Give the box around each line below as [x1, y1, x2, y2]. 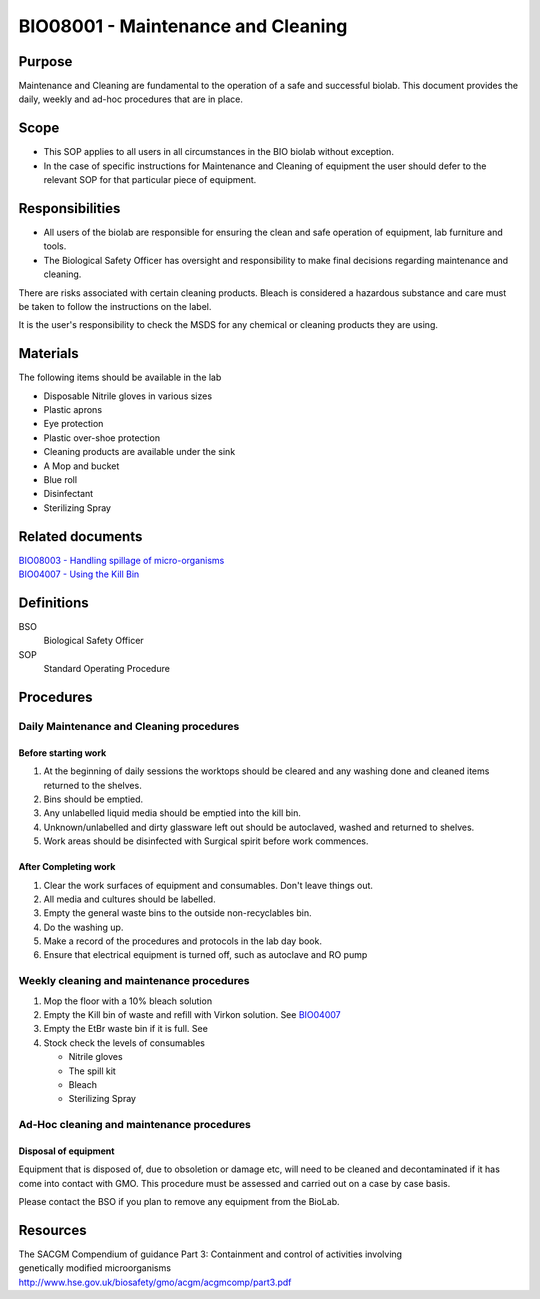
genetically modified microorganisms [18, 1262, 172, 1274]
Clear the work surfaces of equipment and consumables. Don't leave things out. [43, 879, 374, 891]
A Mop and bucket [43, 460, 120, 472]
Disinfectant [43, 488, 94, 500]
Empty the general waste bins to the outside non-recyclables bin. [43, 907, 312, 919]
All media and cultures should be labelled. [43, 893, 216, 905]
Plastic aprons [43, 404, 103, 416]
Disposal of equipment [18, 1145, 115, 1157]
